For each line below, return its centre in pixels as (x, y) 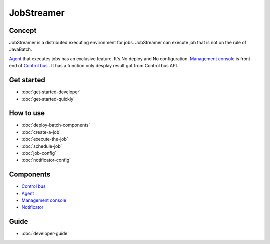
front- (246, 59)
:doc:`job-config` (39, 153)
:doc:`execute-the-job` (45, 139)
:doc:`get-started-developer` (51, 92)
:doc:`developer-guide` (45, 233)
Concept (23, 31)
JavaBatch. (21, 49)
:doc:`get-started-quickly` (48, 99)
